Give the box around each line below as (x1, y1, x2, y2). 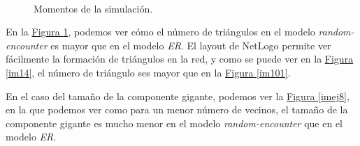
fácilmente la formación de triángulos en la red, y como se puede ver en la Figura (6, 51, 354, 66)
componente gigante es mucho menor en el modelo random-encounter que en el (6, 115, 343, 130)
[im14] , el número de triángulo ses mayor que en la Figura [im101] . (6, 65, 291, 79)
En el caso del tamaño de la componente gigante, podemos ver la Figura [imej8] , (6, 88, 350, 103)
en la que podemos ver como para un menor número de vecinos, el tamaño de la (6, 102, 348, 117)
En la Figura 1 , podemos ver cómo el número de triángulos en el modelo (6, 24, 315, 39)
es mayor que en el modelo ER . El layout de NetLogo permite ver (50, 38, 331, 52)
